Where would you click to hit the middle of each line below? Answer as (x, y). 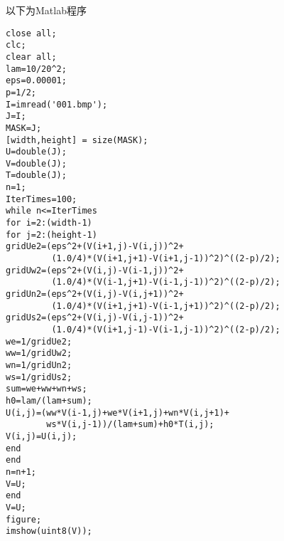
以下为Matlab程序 (46, 10)
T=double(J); (36, 175)
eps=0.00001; (36, 81)
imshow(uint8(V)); (49, 531)
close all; (31, 33)
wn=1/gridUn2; (39, 365)
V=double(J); (36, 163)
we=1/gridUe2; (39, 341)
